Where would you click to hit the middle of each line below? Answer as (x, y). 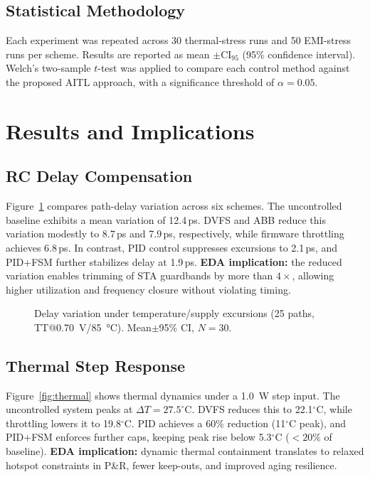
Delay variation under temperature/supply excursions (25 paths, (174, 313)
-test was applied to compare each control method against (224, 68)
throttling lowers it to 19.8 (63, 423)
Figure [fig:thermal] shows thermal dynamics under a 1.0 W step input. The (173, 395)
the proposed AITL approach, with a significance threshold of (140, 81)
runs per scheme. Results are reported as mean (108, 54)
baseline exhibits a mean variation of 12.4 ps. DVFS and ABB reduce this (166, 219)
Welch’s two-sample (48, 68)
